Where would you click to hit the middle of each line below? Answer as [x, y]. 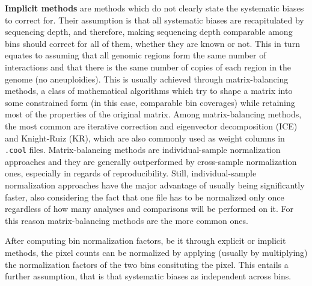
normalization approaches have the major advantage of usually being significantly [155, 185]
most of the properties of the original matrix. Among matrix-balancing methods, [153, 114]
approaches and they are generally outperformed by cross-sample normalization [151, 161]
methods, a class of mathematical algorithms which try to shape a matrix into [149, 91]
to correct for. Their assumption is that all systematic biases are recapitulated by [154, 20]
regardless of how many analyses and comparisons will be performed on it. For [149, 209]
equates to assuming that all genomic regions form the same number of [136, 55]
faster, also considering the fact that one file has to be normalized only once [145, 197]
